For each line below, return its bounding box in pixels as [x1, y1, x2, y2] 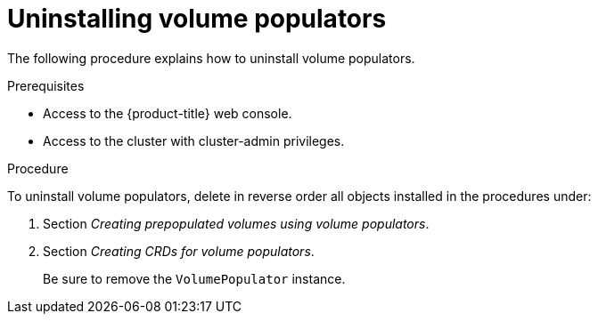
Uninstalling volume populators [7, 4, 387, 34]
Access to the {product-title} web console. [43, 105, 292, 121]
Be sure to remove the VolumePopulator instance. [43, 270, 346, 286]
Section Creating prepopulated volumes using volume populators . [43, 215, 430, 231]
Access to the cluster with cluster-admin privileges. [43, 132, 345, 148]
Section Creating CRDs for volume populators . [43, 243, 315, 259]
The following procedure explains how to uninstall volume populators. [7, 50, 415, 66]
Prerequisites [7, 77, 85, 93]
